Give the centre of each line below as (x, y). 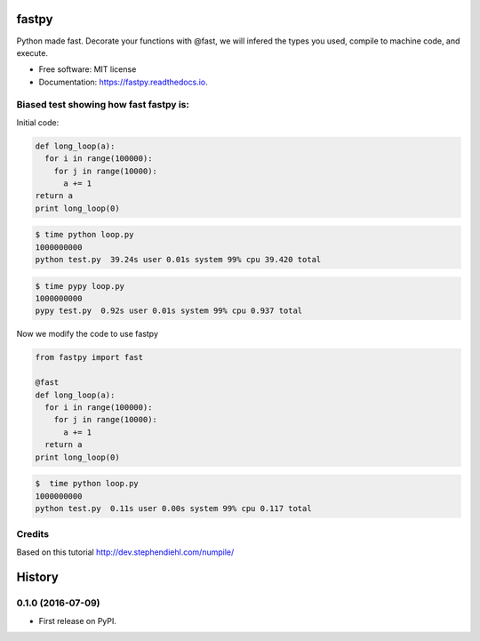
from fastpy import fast (89, 357)
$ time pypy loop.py (80, 286)
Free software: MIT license (88, 69)
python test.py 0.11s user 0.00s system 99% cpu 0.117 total (173, 508)
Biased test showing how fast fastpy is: (103, 105)
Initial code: (38, 122)
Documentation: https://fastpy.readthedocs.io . (123, 82)
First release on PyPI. (78, 621)
